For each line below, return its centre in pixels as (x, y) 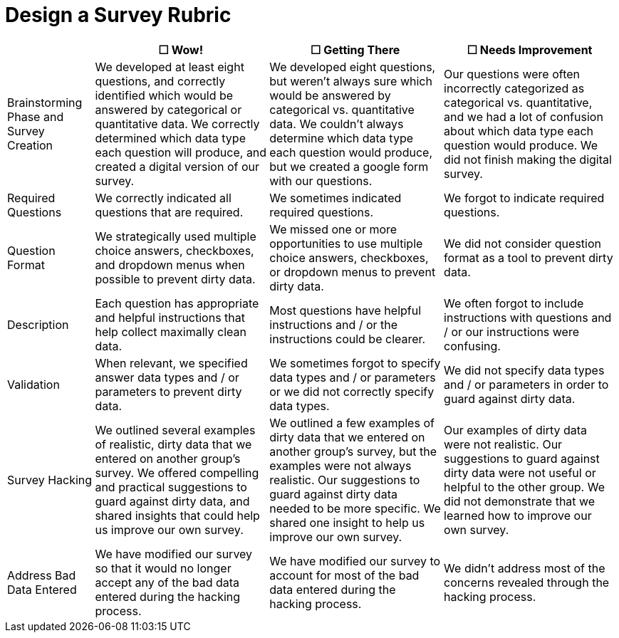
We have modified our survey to (355, 561)
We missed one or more (333, 229)
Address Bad (42, 575)
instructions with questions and (528, 317)
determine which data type (342, 138)
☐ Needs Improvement (530, 49)
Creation (30, 145)
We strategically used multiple (176, 236)
